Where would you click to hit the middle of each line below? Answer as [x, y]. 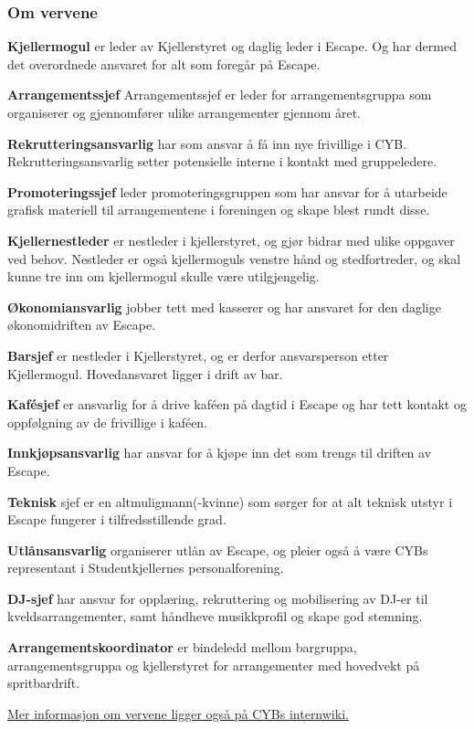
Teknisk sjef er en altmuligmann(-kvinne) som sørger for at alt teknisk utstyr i [230, 501]
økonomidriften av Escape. [82, 325]
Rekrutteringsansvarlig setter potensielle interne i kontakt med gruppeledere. [222, 161]
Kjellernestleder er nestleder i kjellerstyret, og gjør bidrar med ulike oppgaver [231, 240]
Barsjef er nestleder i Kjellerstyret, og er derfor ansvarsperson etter [198, 355]
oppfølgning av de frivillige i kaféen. [108, 422]
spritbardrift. [44, 683]
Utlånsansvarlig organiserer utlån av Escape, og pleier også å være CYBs [218, 549]
